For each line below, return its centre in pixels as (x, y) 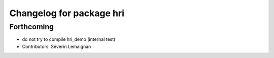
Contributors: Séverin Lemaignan (57, 46)
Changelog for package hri (67, 13)
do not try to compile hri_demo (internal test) (69, 39)
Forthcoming (32, 27)
